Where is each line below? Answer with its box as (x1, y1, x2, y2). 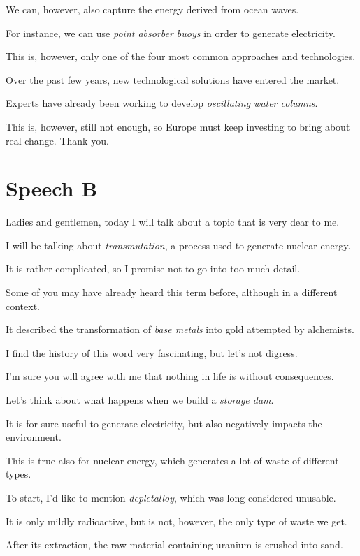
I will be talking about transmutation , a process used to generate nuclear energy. (6, 237, 351, 252)
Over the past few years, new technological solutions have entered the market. (6, 72, 340, 87)
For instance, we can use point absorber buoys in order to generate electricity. (6, 25, 336, 40)
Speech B (6, 174, 98, 203)
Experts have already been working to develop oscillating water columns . (6, 96, 318, 110)
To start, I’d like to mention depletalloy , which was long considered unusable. (6, 490, 336, 504)
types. (6, 467, 31, 481)
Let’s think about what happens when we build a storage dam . (6, 393, 274, 407)
